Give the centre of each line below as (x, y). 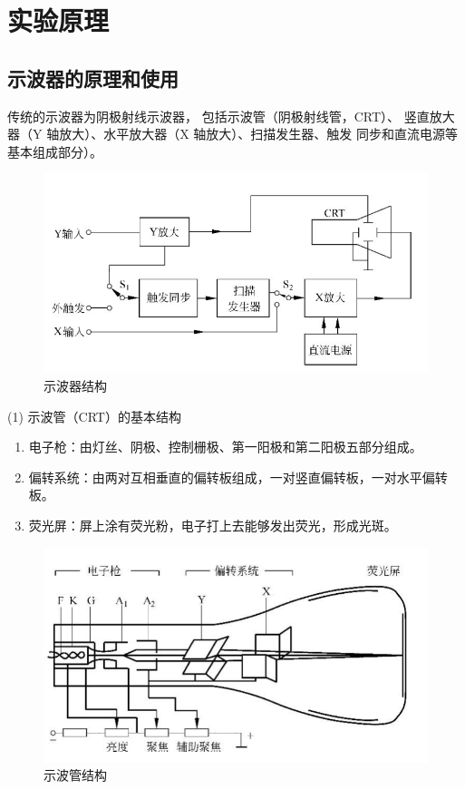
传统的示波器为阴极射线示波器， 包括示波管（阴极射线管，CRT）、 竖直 (218, 116)
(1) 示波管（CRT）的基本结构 (94, 416)
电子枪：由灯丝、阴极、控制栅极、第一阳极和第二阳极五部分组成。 (225, 447)
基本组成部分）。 (55, 151)
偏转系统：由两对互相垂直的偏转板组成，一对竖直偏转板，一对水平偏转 (238, 477)
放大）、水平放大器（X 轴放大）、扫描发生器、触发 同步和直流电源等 (258, 134)
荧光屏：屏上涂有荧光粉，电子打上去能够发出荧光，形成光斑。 (213, 526)
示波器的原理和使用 (93, 78)
